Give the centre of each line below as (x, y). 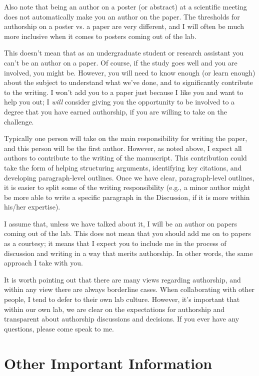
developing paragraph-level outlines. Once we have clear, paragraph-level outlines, (129, 177)
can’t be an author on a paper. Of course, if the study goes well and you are (121, 62)
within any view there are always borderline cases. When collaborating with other (129, 289)
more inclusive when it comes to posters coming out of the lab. (100, 36)
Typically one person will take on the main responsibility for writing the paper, (126, 138)
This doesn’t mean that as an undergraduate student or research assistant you (124, 53)
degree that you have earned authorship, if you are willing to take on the (115, 111)
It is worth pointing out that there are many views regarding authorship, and (122, 279)
